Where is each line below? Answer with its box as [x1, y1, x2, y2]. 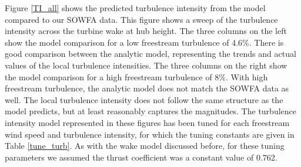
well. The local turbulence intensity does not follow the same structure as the [5, 93, 283, 105]
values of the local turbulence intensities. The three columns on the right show [5, 59, 287, 71]
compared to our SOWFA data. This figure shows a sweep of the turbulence [5, 13, 278, 25]
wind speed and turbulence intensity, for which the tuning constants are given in [5, 128, 295, 140]
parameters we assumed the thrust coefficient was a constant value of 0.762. [5, 151, 277, 163]
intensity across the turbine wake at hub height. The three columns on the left [5, 25, 287, 37]
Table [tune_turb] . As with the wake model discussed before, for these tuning [5, 139, 285, 152]
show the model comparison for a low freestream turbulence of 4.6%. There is [5, 36, 284, 48]
